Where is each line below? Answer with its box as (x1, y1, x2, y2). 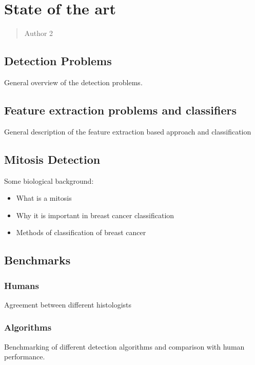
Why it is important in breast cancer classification (16, 209, 174, 220)
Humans (4, 279, 39, 292)
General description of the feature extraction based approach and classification (4, 126, 251, 137)
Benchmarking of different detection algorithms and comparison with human (4, 341, 245, 352)
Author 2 (24, 28, 53, 39)
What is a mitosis (16, 193, 72, 203)
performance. (4, 351, 45, 362)
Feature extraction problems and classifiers (4, 102, 237, 118)
